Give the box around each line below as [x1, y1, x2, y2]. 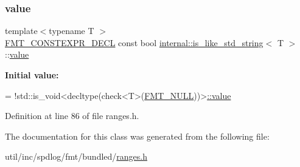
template [5, 24, 38, 37]
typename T [49, 24, 94, 37]
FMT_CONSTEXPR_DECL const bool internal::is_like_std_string [5, 36, 263, 49]
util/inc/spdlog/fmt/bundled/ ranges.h [5, 150, 147, 163]
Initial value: [5, 69, 59, 81]
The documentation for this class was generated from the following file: [5, 129, 270, 142]
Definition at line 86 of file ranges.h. [5, 109, 139, 122]
